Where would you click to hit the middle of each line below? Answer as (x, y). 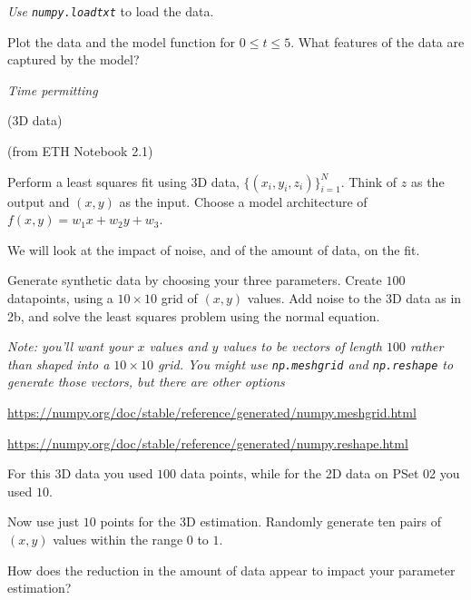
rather (427, 346)
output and (39, 201)
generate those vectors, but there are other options (146, 382)
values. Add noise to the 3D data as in (354, 298)
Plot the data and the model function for (122, 41)
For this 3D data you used (80, 473)
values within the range (118, 539)
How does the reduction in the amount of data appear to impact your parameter (231, 570)
